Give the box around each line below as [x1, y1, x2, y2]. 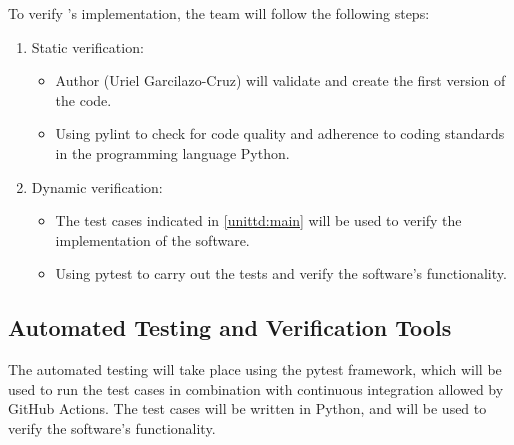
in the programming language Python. [55, 142, 290, 163]
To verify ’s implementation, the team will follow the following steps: [8, 3, 430, 23]
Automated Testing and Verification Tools [8, 312, 452, 343]
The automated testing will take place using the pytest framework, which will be [8, 359, 502, 380]
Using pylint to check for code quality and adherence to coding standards [55, 123, 505, 144]
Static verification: [31, 36, 144, 57]
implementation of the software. [55, 229, 250, 250]
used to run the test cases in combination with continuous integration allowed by [8, 378, 504, 399]
